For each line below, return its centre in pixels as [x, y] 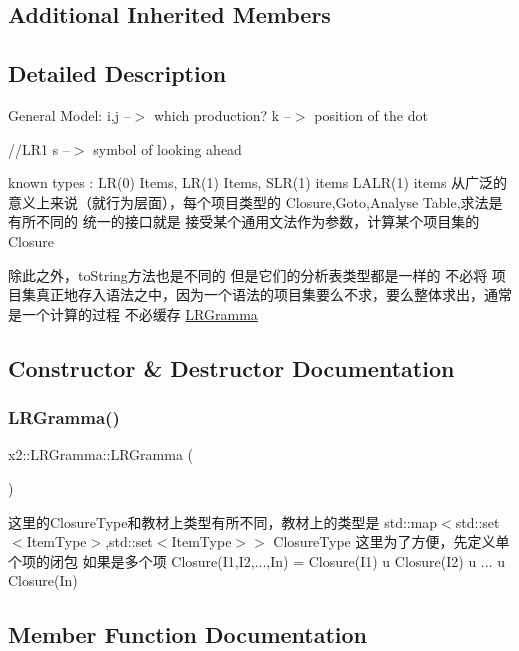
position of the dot [371, 114]
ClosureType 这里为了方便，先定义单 [391, 541]
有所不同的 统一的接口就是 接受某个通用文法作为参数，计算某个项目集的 [244, 221]
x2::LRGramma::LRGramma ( [100, 454]
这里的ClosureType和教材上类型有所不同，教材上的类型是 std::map [223, 521]
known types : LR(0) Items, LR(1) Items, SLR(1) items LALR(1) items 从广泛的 [258, 182]
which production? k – [222, 114]
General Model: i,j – [69, 114]
